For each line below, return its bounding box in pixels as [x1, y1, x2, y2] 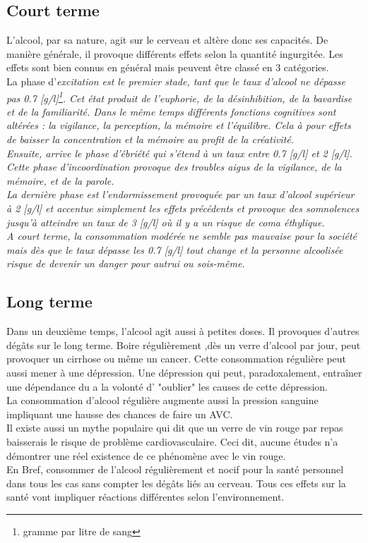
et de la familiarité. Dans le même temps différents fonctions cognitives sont [6, 104, 336, 118]
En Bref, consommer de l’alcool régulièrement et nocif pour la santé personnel [6, 462, 344, 477]
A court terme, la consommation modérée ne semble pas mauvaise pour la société [6, 228, 357, 243]
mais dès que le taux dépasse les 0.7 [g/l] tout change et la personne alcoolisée [6, 242, 343, 257]
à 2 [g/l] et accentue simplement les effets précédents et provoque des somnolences [6, 200, 360, 215]
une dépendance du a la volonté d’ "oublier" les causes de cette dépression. [6, 379, 328, 393]
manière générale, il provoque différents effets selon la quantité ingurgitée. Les [6, 46, 343, 61]
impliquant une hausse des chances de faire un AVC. [6, 406, 233, 421]
